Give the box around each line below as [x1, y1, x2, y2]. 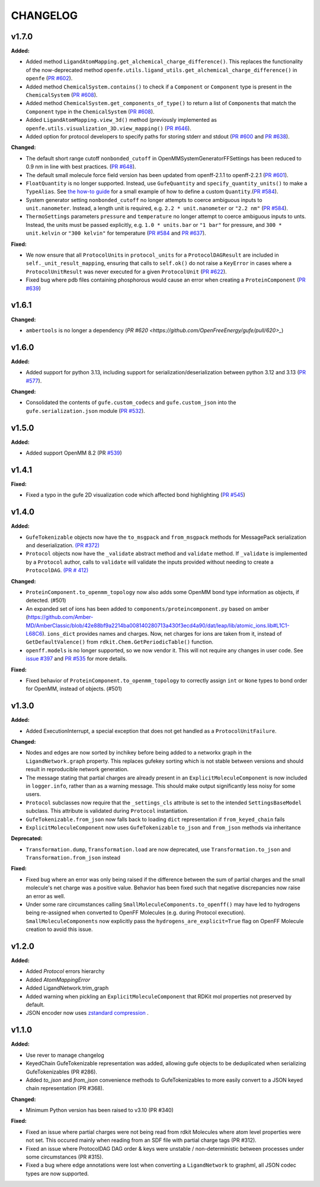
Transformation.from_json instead [25, 854, 121, 861]
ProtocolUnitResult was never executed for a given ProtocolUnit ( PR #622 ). [25, 268, 228, 275]
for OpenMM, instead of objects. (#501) [25, 685, 123, 692]
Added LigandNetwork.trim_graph [25, 984, 109, 992]
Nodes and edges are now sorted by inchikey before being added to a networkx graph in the [25, 749, 252, 756]
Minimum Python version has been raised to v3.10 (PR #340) [25, 1107, 174, 1114]
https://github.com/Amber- [27, 614, 94, 621]
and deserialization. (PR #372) [25, 542, 100, 549]
